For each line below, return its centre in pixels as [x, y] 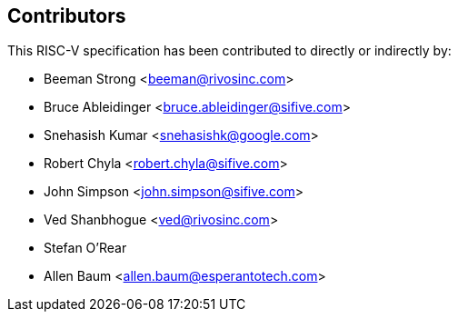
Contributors [67, 16]
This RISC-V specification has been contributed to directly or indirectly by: [229, 51]
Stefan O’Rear [85, 248]
